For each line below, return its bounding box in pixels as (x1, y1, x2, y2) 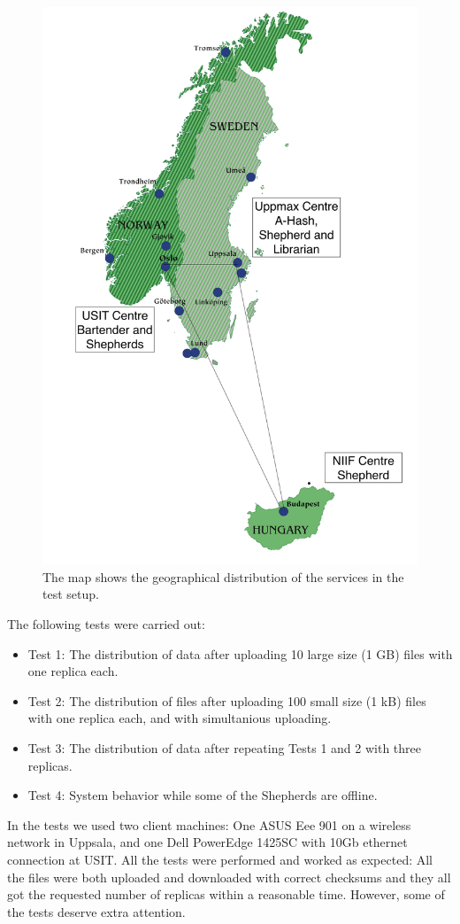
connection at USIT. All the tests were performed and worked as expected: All (7, 850, 433, 868)
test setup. (42, 585, 99, 603)
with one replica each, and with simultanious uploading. (27, 709, 332, 727)
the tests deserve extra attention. (7, 902, 186, 920)
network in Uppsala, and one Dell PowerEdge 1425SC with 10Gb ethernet (7, 833, 408, 851)
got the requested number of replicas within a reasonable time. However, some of (7, 885, 445, 904)
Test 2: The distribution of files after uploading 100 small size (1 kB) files (27, 691, 426, 710)
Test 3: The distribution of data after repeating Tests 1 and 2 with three (27, 738, 421, 757)
